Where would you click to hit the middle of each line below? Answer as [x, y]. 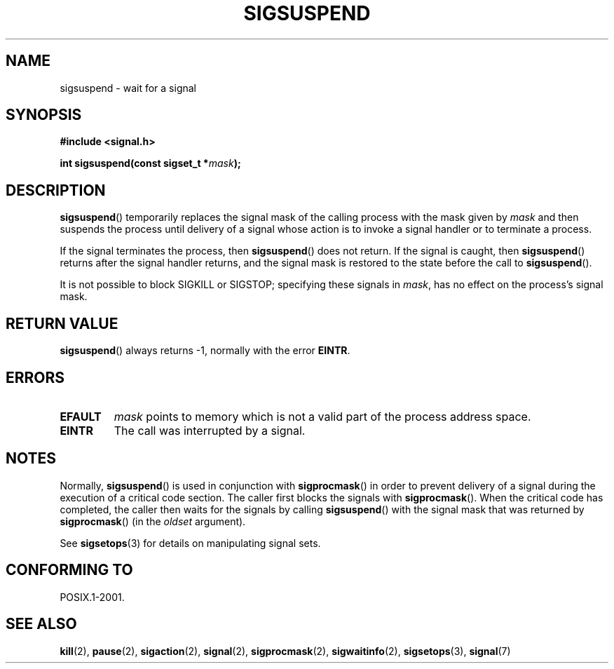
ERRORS [35, 377]
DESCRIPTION [56, 190]
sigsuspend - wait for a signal [128, 88]
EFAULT [81, 416]
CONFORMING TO [69, 570]
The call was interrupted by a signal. [210, 430]
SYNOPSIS [44, 115]
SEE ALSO [41, 624]
